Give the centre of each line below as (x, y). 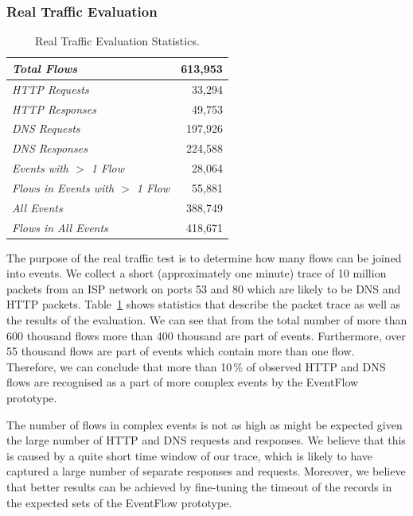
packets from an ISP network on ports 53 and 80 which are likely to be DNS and (204, 288)
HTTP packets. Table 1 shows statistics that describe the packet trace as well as (204, 304)
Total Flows (45, 68)
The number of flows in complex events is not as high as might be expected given (205, 424)
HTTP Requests (51, 89)
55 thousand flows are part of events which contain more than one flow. (181, 351)
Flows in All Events (60, 227)
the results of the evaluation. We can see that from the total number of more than (207, 320)
